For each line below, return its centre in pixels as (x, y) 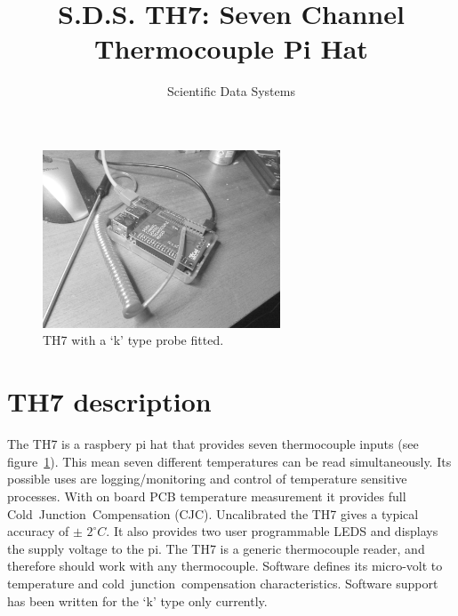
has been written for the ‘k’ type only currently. (137, 600)
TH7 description (109, 401)
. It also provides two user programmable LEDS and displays (272, 531)
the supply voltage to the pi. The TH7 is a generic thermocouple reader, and (216, 548)
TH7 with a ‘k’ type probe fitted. (133, 340)
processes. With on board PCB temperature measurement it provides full (207, 496)
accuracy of (38, 531)
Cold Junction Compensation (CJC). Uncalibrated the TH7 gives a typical (213, 513)
